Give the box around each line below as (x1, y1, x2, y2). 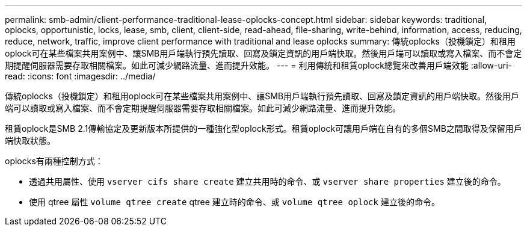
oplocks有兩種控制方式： (5, 156, 103, 166)
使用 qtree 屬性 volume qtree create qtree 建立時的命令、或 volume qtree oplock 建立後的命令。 (29, 197, 440, 207)
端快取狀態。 (5, 135, 55, 146)
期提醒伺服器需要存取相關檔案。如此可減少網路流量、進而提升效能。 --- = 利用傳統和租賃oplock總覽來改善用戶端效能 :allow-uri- (5, 60, 512, 70)
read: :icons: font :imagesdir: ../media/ (5, 71, 156, 81)
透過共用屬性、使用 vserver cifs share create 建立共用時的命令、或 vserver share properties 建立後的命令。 (29, 176, 506, 186)
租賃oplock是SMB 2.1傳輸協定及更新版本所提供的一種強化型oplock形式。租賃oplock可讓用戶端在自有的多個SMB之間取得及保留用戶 (5, 123, 522, 134)
